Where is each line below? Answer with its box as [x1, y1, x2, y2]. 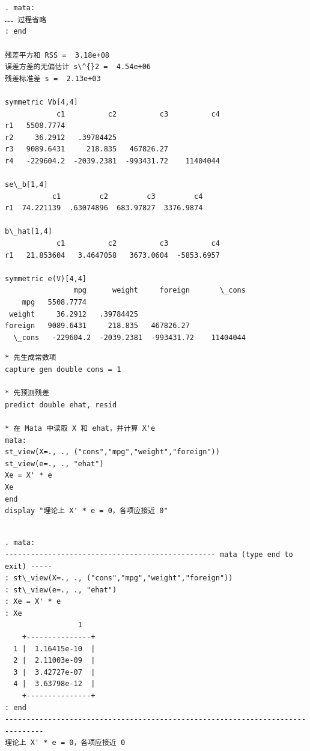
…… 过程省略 [5, 15, 47, 24]
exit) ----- [5, 562, 52, 571]
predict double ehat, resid [5, 400, 117, 409]
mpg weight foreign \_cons [73, 286, 246, 295]
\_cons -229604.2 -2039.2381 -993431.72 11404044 [13, 333, 246, 342]
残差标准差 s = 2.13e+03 [5, 74, 101, 83]
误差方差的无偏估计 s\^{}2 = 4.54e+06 [5, 62, 151, 71]
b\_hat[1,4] [5, 227, 52, 236]
